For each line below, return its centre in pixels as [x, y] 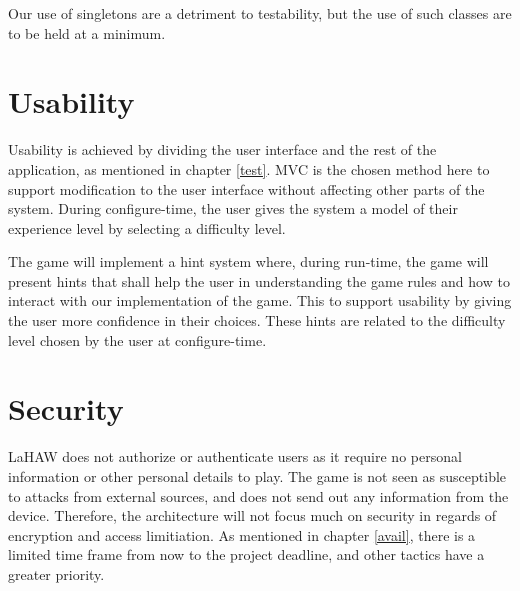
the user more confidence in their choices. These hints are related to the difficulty [257, 320]
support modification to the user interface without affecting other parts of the [246, 188]
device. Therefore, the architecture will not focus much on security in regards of [252, 515]
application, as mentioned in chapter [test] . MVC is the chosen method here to [249, 168]
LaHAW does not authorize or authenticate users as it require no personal [235, 456]
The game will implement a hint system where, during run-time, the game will [248, 261]
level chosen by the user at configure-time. [137, 339]
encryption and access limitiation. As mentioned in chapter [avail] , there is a [242, 534]
